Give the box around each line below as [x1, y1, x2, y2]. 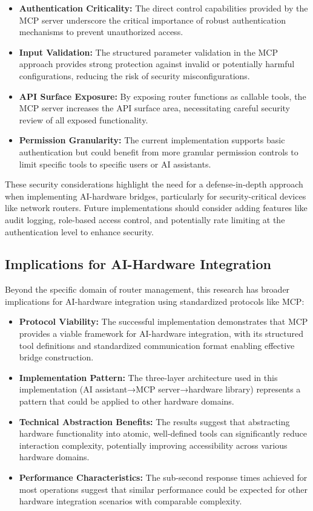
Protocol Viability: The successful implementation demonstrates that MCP [19, 315, 308, 328]
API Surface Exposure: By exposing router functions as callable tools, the [19, 90, 306, 102]
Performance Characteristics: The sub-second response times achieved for [19, 471, 308, 484]
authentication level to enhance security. [5, 225, 154, 238]
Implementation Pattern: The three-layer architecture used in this [19, 371, 278, 383]
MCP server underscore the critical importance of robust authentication [19, 13, 286, 26]
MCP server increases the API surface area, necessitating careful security [19, 102, 290, 114]
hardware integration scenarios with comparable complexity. [19, 495, 242, 507]
